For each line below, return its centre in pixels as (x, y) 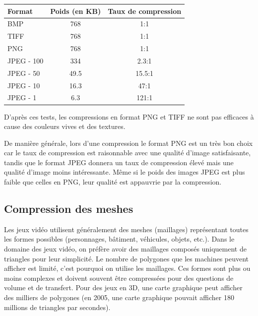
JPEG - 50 (24, 73)
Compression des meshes (69, 209)
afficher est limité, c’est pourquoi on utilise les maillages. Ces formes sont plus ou (127, 268)
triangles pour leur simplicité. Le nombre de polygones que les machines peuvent (127, 258)
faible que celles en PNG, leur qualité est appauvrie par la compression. (113, 182)
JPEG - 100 (26, 60)
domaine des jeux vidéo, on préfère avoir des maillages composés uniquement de (125, 249)
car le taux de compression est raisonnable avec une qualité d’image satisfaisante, (128, 153)
